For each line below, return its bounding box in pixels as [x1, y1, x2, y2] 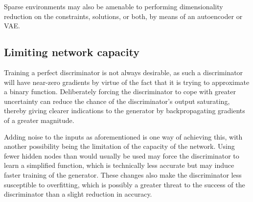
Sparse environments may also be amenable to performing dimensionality [4, 1, 223, 11]
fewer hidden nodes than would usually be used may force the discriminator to [4, 150, 239, 161]
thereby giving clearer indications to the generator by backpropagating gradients [4, 105, 245, 116]
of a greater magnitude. [4, 115, 74, 125]
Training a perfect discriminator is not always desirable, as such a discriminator [4, 67, 243, 77]
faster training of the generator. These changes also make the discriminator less [4, 169, 242, 180]
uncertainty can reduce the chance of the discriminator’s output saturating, [4, 96, 230, 106]
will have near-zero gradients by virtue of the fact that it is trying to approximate [4, 77, 250, 87]
